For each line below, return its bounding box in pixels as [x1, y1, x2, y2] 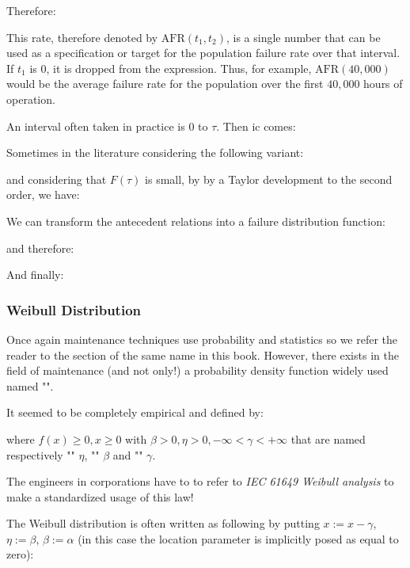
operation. [6, 90, 55, 107]
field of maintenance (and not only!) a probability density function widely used [6, 362, 389, 379]
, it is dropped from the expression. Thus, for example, [46, 59, 312, 76]
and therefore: [6, 239, 74, 256]
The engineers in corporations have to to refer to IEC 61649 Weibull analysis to [6, 473, 394, 490]
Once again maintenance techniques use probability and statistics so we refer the [6, 330, 398, 347]
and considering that [6, 170, 107, 187]
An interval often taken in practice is [6, 117, 185, 134]
